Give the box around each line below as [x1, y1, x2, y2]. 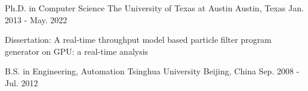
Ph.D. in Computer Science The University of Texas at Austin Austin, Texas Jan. [5, 2, 304, 14]
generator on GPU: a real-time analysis [5, 45, 149, 57]
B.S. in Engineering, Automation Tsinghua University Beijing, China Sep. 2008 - [5, 65, 300, 77]
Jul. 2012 [5, 76, 38, 89]
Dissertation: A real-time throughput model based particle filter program [5, 33, 272, 46]
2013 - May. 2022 [5, 13, 67, 26]
